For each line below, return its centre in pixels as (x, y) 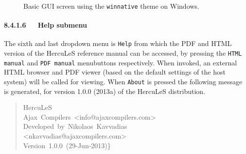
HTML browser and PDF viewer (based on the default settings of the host (115, 72)
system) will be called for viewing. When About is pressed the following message (123, 82)
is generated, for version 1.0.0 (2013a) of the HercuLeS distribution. (105, 91)
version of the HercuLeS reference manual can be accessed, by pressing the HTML (123, 53)
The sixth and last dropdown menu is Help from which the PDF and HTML (118, 43)
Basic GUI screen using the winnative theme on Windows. (111, 6)
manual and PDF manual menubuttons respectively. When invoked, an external (121, 62)
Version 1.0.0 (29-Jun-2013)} (67, 145)
